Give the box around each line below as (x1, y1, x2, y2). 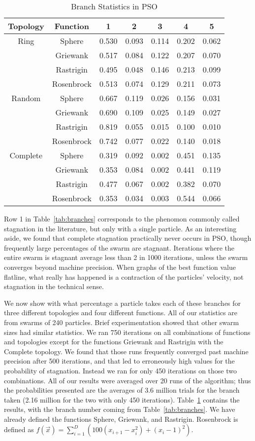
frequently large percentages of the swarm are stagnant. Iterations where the (4, 242, 234, 253)
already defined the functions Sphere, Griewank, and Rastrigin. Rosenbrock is (4, 413, 238, 424)
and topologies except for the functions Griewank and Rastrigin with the (4, 336, 223, 347)
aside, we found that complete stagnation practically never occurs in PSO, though (4, 233, 252, 243)
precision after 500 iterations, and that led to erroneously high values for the (4, 356, 235, 366)
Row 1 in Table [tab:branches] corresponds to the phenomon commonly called (4, 214, 240, 223)
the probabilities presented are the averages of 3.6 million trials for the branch (4, 385, 240, 395)
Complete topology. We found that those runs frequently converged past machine (4, 346, 249, 356)
